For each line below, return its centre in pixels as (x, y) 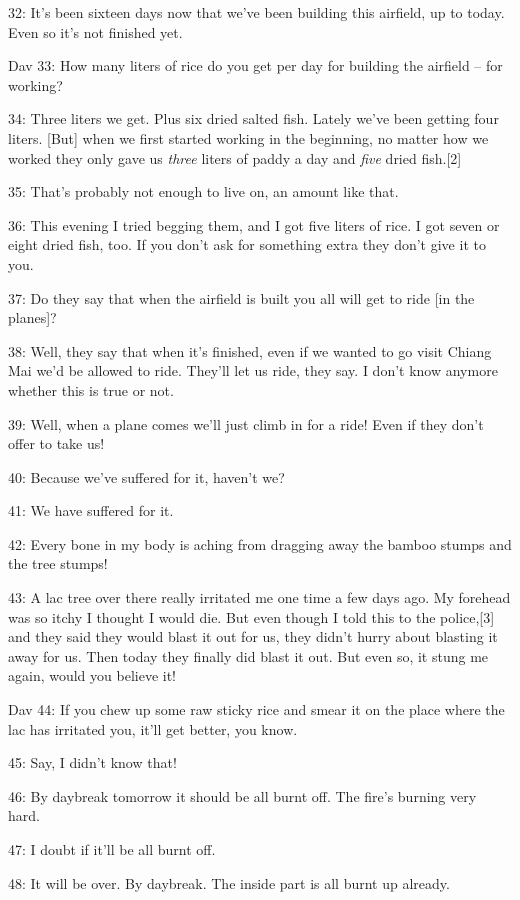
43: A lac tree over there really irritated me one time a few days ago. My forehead (259, 597)
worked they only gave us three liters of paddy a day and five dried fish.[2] (235, 157)
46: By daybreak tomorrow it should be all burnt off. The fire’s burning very (242, 795)
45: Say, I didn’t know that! (92, 762)
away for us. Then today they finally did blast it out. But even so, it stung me (248, 655)
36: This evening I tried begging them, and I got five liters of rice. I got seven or (254, 224)
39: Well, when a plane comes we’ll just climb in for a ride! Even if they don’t (246, 423)
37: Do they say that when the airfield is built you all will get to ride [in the (241, 297)
